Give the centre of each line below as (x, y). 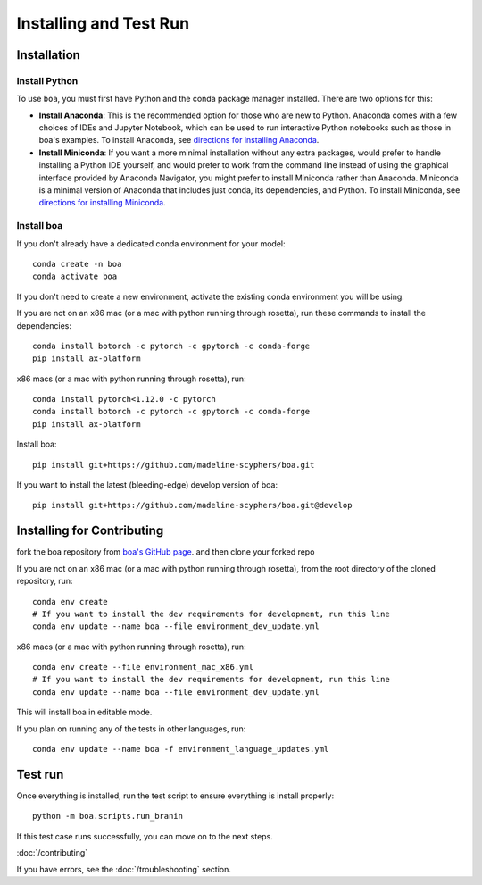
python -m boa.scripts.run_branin (108, 816)
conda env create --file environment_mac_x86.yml (143, 667)
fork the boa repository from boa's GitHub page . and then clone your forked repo (166, 552)
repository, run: (45, 581)
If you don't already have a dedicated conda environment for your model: (151, 243)
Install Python (47, 80)
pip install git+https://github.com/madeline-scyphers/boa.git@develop (192, 505)
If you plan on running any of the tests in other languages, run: (131, 729)
